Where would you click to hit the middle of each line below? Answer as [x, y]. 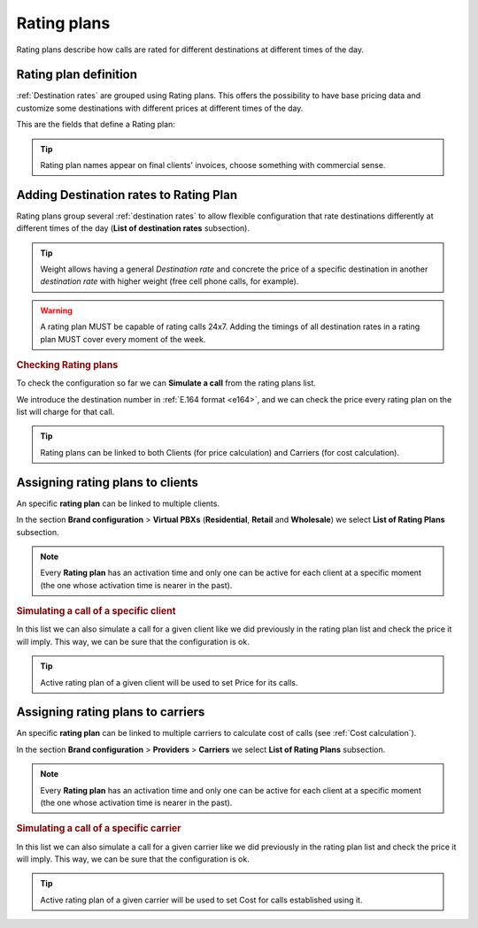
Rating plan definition [77, 75]
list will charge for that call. [66, 412]
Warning [56, 311]
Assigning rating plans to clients [108, 482]
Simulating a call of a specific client [96, 611]
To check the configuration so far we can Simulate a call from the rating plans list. [166, 383]
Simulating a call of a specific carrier [99, 829]
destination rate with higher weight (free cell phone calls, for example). [170, 281]
